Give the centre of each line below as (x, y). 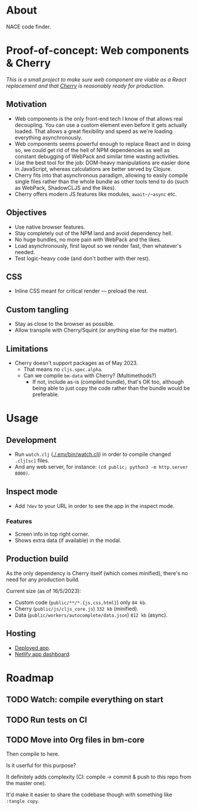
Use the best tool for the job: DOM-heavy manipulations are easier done (102, 163)
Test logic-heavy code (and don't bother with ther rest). (82, 258)
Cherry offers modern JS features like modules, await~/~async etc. (96, 194)
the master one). (26, 783)
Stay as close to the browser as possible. (65, 324)
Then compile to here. (33, 754)
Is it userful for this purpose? (41, 766)
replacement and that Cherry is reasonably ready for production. (85, 86)
